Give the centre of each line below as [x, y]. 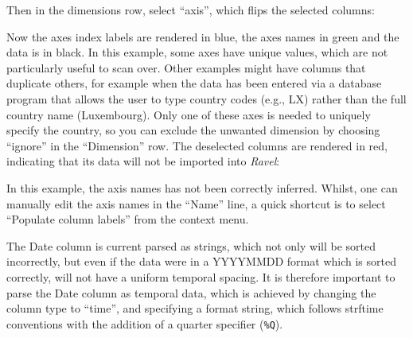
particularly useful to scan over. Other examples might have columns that [186, 67]
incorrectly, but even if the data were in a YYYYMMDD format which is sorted [201, 261]
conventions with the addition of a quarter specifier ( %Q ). [145, 323]
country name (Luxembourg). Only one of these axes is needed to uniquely [189, 114]
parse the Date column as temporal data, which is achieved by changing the [191, 292]
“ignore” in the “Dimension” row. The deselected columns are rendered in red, [197, 145]
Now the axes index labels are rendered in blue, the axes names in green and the [203, 36]
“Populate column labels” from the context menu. [128, 219]
